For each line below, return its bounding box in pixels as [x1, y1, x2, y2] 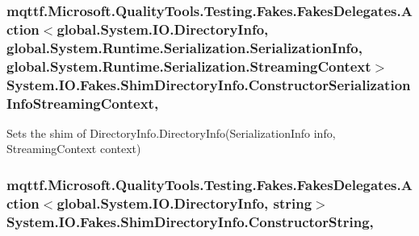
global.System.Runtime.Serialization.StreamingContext [6, 56, 371, 76]
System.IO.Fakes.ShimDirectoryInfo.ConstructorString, [6, 211, 374, 231]
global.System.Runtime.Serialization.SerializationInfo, [6, 37, 362, 57]
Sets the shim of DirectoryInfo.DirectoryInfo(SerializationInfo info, [6, 124, 336, 141]
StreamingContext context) [6, 140, 141, 157]
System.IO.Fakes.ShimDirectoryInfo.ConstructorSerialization [6, 74, 411, 94]
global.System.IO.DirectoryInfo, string [57, 193, 312, 213]
